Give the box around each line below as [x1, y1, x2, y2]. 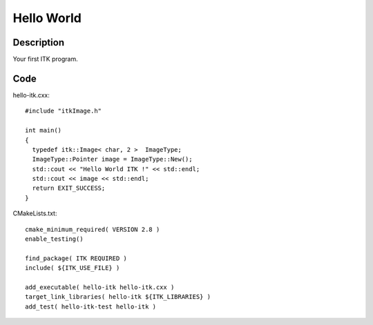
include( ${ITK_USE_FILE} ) [25, 264, 120, 272]
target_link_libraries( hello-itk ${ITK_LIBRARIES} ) [25, 293, 211, 301]
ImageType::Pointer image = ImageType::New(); [32, 155, 193, 164]
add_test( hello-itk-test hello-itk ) [25, 302, 157, 311]
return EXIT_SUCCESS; [32, 184, 106, 193]
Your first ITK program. [12, 55, 79, 63]
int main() [25, 126, 62, 135]
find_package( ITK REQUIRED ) [25, 254, 128, 262]
